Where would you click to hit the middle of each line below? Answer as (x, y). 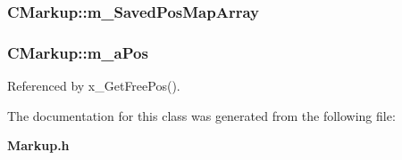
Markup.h (38, 145)
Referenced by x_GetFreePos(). (94, 86)
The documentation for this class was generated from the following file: (201, 115)
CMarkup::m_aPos (78, 52)
